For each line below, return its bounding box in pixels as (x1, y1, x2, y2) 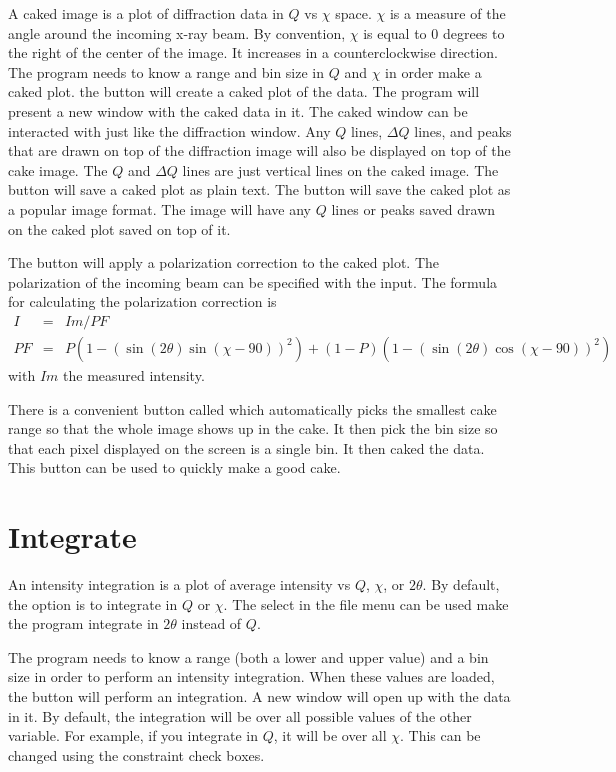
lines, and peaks (414, 120, 512, 141)
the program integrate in (8, 613, 159, 634)
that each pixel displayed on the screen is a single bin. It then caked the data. (8, 437, 485, 458)
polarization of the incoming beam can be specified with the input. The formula (8, 271, 498, 292)
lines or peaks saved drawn (331, 198, 496, 219)
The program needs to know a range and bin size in (8, 61, 325, 82)
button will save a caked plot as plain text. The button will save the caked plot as (8, 179, 511, 200)
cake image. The (8, 159, 108, 180)
